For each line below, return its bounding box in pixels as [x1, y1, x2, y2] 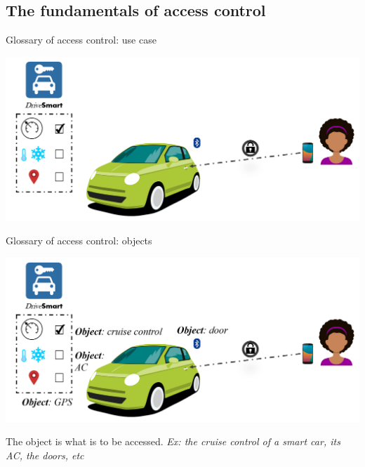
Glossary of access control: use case [6, 32, 157, 47]
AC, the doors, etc [6, 447, 84, 462]
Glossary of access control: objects [6, 233, 152, 248]
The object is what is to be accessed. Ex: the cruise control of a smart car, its [6, 434, 340, 449]
